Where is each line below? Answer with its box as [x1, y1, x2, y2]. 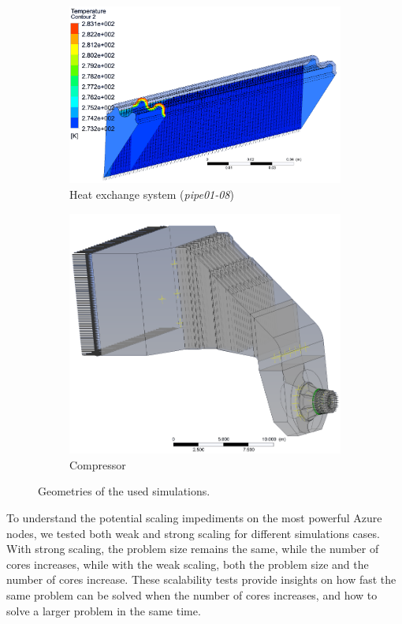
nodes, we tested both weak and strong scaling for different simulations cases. [6, 525, 380, 541]
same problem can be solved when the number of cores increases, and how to [6, 587, 378, 603]
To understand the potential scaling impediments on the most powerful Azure [6, 510, 382, 526]
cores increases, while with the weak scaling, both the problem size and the [6, 555, 369, 572]
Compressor [69, 456, 126, 473]
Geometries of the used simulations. [38, 483, 210, 499]
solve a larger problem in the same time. [6, 602, 201, 618]
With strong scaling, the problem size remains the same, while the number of [6, 540, 379, 557]
